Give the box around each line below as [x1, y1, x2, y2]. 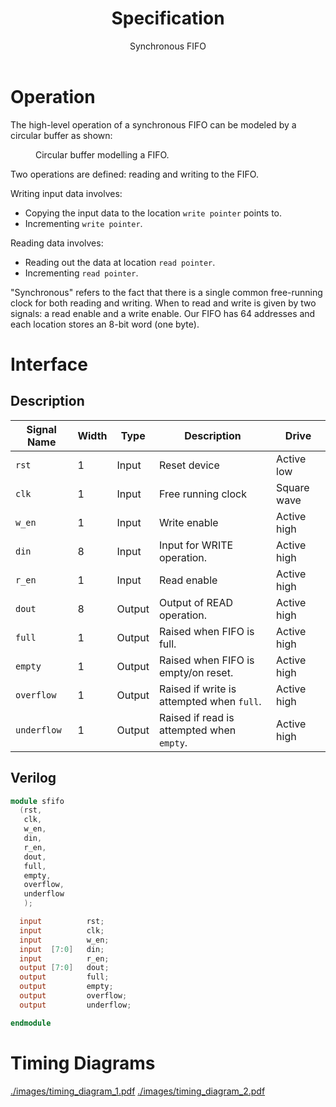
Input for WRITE [158, 538, 234, 552]
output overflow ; [19, 991, 128, 1001]
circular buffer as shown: [10, 129, 113, 141]
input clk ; [19, 925, 105, 936]
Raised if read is [158, 710, 235, 724]
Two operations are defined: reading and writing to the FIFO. [10, 168, 259, 180]
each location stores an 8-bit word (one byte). [10, 318, 200, 330]
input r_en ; [19, 953, 110, 964]
